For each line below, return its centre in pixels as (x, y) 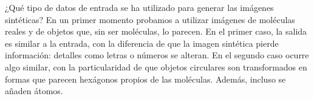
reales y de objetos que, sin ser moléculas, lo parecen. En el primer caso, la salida (156, 31)
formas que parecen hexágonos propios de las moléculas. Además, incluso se (145, 79)
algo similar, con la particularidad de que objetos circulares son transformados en (156, 67)
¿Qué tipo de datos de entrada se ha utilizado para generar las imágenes (139, 7)
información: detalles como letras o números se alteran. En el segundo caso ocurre (157, 55)
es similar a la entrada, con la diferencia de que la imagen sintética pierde (142, 43)
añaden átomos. (34, 91)
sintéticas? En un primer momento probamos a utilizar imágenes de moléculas (150, 19)
